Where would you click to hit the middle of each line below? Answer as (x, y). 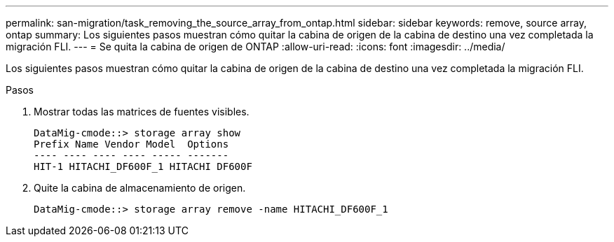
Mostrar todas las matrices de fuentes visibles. (142, 112)
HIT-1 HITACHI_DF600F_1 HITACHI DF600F (143, 166)
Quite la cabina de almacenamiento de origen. (140, 188)
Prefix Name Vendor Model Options (131, 144)
